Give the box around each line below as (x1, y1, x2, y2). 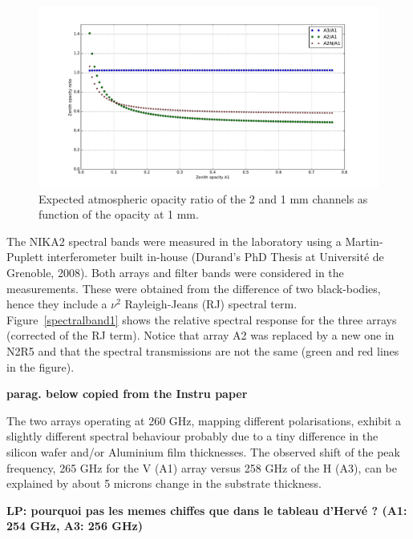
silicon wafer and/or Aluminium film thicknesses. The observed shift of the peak (6, 443, 400, 460)
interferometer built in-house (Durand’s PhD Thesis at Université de (47, 248, 384, 265)
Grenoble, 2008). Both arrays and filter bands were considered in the (6, 264, 344, 281)
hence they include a (6, 296, 107, 312)
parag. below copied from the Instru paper (6, 385, 248, 402)
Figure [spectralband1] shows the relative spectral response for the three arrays (6, 311, 397, 328)
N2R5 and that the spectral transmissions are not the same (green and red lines (6, 343, 399, 360)
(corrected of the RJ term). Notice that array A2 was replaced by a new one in (6, 327, 395, 344)
